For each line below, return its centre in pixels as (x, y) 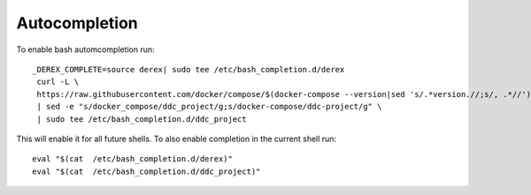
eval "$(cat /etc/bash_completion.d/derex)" (133, 159)
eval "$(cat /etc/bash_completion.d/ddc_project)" (146, 171)
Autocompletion (77, 23)
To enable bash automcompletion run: (85, 49)
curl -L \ (58, 82)
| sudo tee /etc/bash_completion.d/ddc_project (142, 119)
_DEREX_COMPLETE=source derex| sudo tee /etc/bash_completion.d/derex (189, 69)
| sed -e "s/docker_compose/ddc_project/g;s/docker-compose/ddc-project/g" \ (209, 107)
